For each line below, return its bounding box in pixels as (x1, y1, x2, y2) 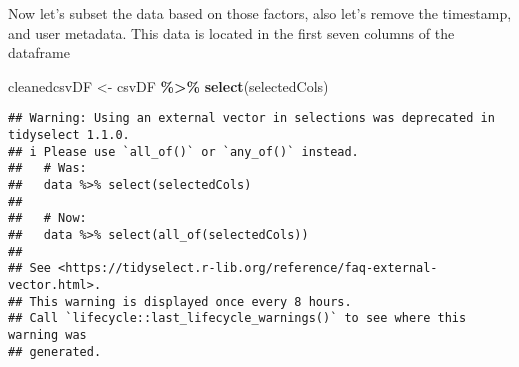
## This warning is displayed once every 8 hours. (8, 294, 352, 309)
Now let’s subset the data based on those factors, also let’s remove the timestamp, (8, 3, 512, 23)
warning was (8, 327, 87, 342)
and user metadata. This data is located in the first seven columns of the (8, 22, 455, 43)
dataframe (8, 42, 70, 63)
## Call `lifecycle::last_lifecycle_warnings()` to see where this (8, 311, 467, 326)
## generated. (8, 344, 102, 359)
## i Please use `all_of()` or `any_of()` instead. (8, 144, 359, 159)
